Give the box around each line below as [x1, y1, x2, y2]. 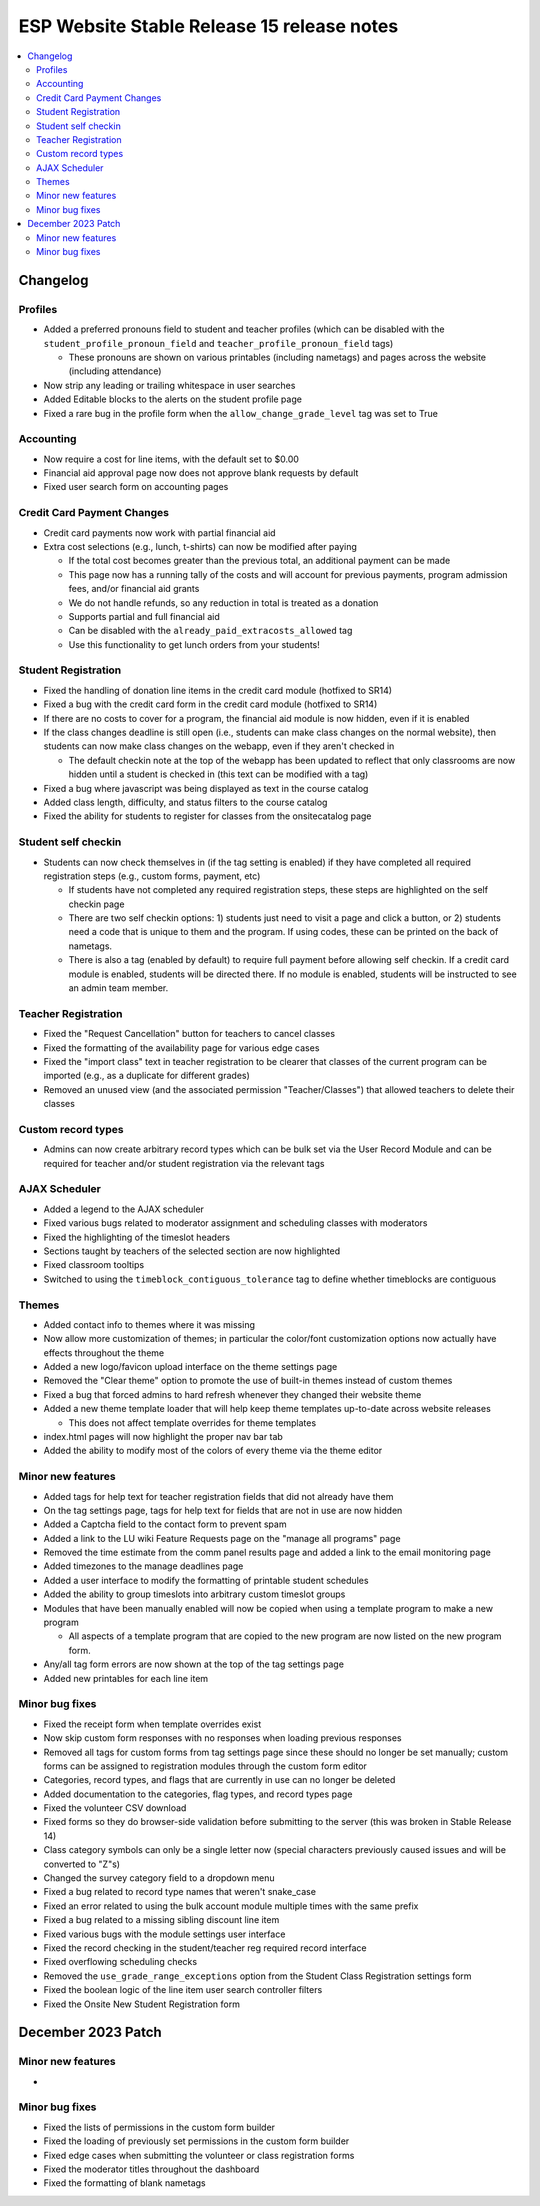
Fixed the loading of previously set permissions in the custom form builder [43, 2135, 350, 2147]
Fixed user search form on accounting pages [43, 481, 229, 493]
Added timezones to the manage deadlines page [43, 1560, 244, 1572]
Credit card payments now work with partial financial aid [43, 526, 276, 539]
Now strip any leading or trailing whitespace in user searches [43, 379, 296, 391]
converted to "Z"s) [43, 1858, 120, 1870]
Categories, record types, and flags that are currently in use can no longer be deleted [43, 1774, 396, 1786]
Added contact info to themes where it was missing [43, 1318, 255, 1330]
